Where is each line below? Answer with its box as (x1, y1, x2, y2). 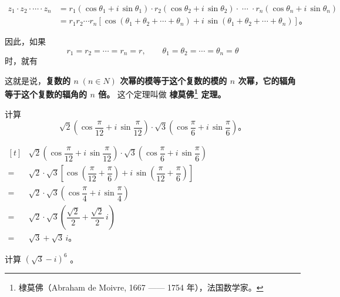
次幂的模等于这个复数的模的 (120, 74, 227, 86)
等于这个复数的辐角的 (5, 87, 87, 100)
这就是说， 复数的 (5, 74, 70, 86)
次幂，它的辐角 (238, 74, 296, 86)
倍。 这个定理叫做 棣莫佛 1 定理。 (98, 86, 226, 100)
